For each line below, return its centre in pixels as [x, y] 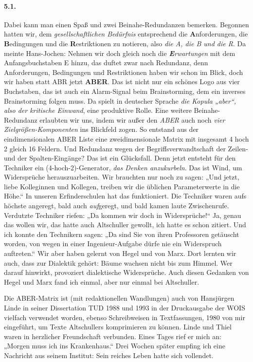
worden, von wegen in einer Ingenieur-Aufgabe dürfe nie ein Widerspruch [113, 244]
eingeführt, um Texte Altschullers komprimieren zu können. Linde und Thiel [118, 327]
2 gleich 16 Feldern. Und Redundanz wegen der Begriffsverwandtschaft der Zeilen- [126, 148]
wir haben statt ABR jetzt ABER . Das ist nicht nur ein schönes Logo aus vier [122, 81]
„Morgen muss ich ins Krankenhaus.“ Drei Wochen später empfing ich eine [115, 346]
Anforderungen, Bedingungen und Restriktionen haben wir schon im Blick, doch [124, 72]
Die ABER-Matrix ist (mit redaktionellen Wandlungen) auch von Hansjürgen [119, 298]
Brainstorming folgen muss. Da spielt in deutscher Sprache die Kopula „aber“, [120, 100]
